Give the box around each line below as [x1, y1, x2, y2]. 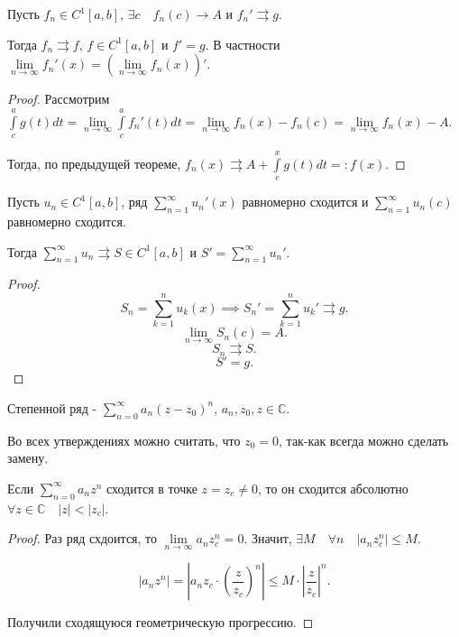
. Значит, [243, 529, 292, 548]
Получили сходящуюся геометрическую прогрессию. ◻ [7, 613, 314, 632]
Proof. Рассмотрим [7, 89, 110, 108]
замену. [7, 448, 49, 467]
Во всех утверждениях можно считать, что [7, 430, 241, 449]
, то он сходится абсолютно [257, 478, 409, 497]
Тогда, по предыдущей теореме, [7, 153, 181, 172]
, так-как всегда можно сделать [279, 430, 449, 449]
